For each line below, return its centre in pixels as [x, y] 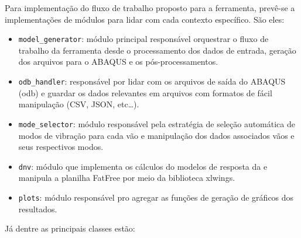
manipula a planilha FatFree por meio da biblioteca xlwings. [127, 178]
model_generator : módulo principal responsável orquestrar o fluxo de [143, 39]
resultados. [38, 209]
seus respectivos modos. [61, 147]
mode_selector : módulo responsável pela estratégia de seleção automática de [157, 123]
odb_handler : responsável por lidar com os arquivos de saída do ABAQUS [152, 81]
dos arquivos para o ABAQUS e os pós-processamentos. [118, 62]
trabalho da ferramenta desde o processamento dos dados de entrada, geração [157, 50]
